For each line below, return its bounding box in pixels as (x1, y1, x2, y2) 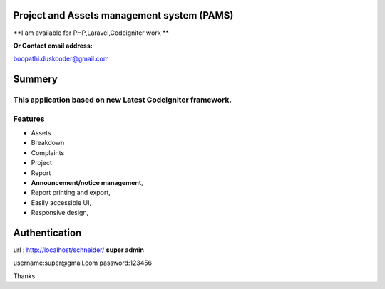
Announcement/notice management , (31, 178, 143, 186)
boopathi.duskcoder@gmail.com (13, 54, 109, 63)
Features (13, 114, 45, 124)
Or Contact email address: (13, 41, 93, 50)
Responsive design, (31, 209, 89, 217)
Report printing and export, (31, 189, 111, 197)
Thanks (13, 271, 36, 280)
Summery (13, 73, 58, 85)
